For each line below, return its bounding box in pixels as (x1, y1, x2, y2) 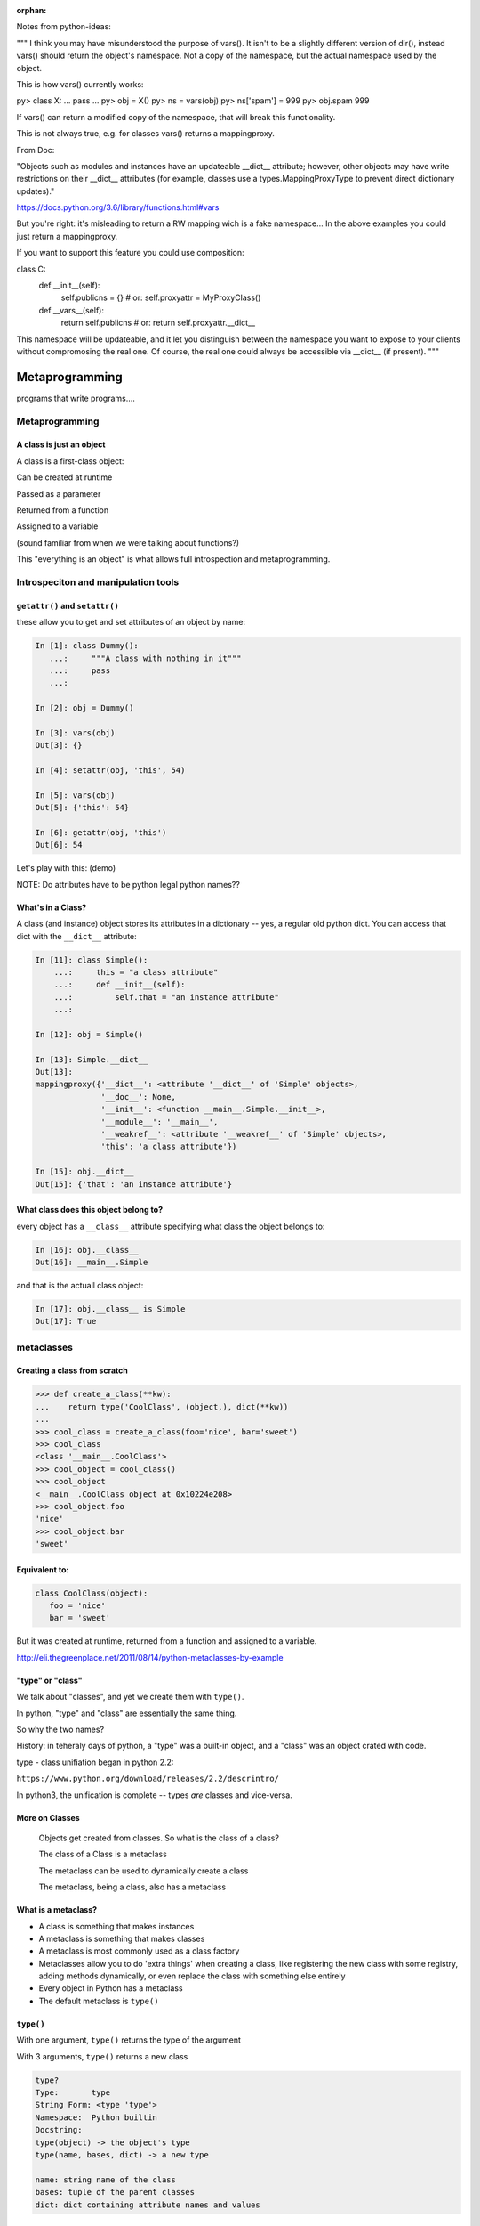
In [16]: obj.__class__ (35, 1245, 140, 1255)
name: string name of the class (35, 2174, 177, 2185)
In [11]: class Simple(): (35, 955, 148, 965)
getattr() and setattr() (16, 600, 120, 611)
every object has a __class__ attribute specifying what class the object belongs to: (16, 1221, 325, 1231)
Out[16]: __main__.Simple (35, 1256, 148, 1267)
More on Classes (16, 1812, 80, 1823)
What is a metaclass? (16, 1905, 98, 1915)
